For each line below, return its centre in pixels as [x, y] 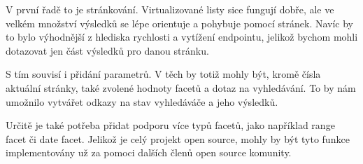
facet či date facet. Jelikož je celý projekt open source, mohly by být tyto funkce [178, 138]
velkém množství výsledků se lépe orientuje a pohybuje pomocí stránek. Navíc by [179, 23]
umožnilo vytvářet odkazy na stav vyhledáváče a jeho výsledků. [142, 101]
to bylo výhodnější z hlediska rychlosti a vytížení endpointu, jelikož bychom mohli [182, 37]
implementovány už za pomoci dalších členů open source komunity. [149, 152]
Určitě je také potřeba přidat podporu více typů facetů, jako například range [170, 125]
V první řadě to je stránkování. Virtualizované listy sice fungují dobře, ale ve [170, 9]
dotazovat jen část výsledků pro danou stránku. [107, 50]
